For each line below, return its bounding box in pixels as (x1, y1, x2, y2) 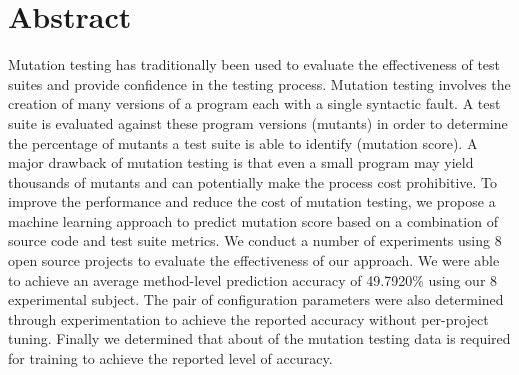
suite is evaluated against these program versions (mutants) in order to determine (8, 112, 508, 133)
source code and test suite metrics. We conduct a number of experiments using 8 (8, 230, 502, 251)
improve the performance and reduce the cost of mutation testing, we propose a (8, 191, 496, 212)
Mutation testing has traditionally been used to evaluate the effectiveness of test (8, 54, 501, 75)
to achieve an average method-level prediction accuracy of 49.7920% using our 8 (8, 269, 498, 290)
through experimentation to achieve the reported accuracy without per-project (8, 308, 489, 329)
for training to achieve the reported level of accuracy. (8, 348, 333, 369)
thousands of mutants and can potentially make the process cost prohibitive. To (8, 171, 497, 192)
